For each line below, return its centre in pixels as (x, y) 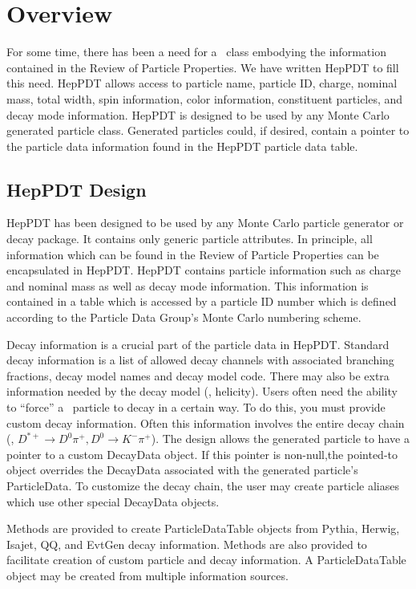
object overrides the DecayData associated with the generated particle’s (182, 470)
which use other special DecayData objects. (113, 501)
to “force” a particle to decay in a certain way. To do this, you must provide (196, 407)
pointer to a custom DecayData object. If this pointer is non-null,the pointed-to (202, 454)
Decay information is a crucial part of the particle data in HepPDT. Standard (198, 344)
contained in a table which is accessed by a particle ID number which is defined (202, 301)
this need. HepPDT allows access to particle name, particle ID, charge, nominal (202, 83)
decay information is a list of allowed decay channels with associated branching (200, 360)
